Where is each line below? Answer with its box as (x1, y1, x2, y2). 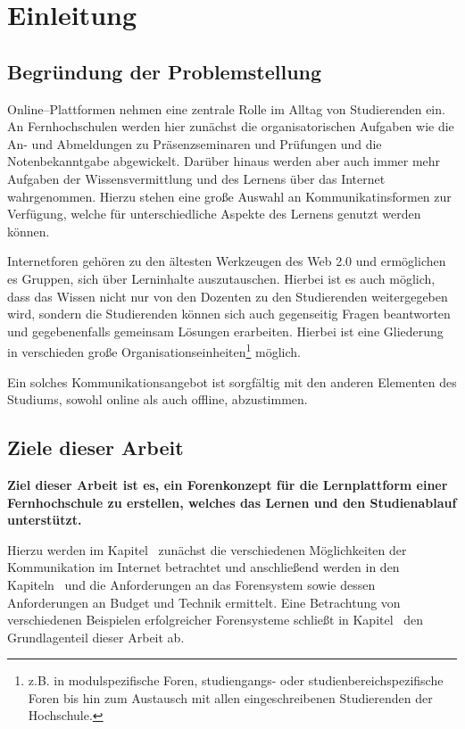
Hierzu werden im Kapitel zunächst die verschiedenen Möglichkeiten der (7, 540, 407, 559)
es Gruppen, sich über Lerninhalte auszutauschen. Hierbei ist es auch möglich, (7, 269, 436, 287)
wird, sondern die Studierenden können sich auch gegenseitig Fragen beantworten (7, 304, 451, 323)
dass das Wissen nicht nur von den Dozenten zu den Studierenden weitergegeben (7, 286, 448, 305)
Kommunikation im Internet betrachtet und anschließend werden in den (7, 558, 400, 576)
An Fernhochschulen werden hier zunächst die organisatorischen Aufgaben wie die (7, 117, 454, 136)
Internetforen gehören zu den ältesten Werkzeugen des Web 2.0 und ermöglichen (7, 252, 446, 270)
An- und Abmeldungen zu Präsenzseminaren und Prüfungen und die (7, 134, 382, 153)
